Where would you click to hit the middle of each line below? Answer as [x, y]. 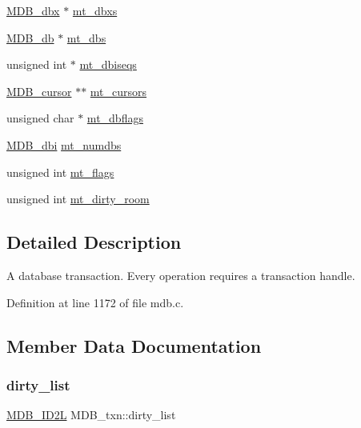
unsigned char [40, 118]
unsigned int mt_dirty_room [78, 199]
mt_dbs [86, 37]
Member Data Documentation [134, 345]
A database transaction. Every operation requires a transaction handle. [181, 275]
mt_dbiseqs [108, 64]
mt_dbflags [115, 118]
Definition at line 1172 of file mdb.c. [95, 302]
